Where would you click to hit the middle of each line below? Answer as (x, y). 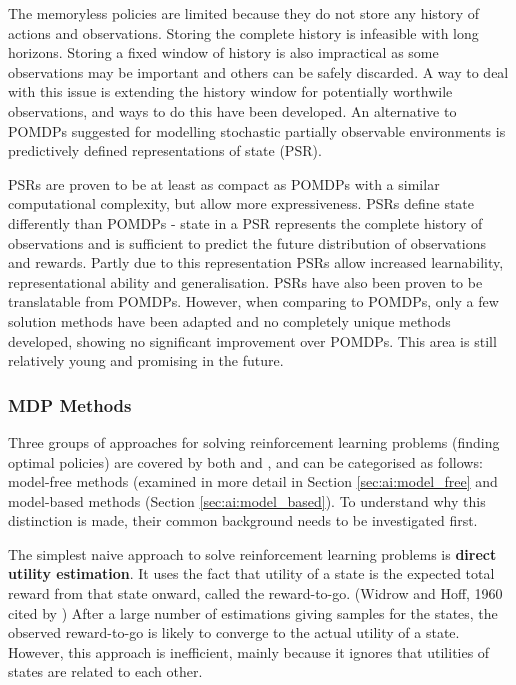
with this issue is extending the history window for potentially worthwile (230, 91)
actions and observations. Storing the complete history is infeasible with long (243, 32)
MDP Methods (70, 404)
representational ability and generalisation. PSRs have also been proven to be (245, 281)
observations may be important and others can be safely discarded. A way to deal (258, 71)
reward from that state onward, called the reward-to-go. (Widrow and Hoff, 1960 (255, 593)
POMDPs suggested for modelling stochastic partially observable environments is (257, 130)
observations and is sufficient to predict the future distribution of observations (247, 242)
